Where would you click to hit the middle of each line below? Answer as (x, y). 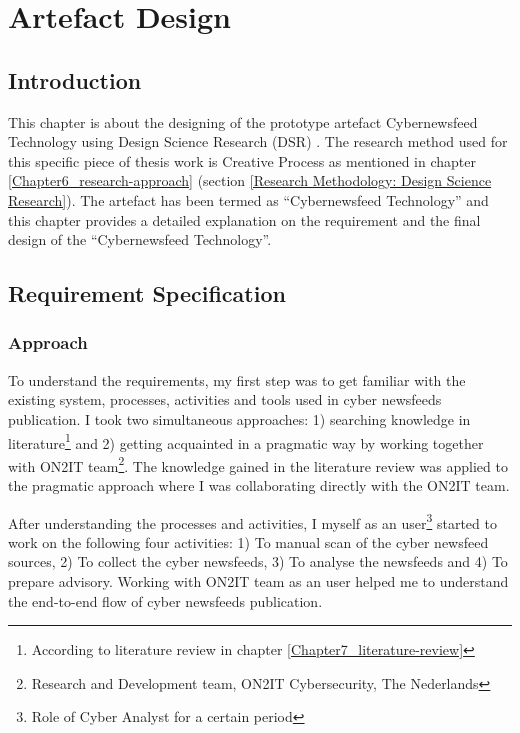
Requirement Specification (147, 293)
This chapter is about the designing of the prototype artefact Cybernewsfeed (243, 121)
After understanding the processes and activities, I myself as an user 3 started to (252, 521)
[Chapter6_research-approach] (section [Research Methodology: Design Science (250, 180)
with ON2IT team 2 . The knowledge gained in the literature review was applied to (258, 464)
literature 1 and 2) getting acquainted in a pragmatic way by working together (246, 441)
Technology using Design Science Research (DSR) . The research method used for (258, 141)
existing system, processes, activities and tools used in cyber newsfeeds (225, 399)
